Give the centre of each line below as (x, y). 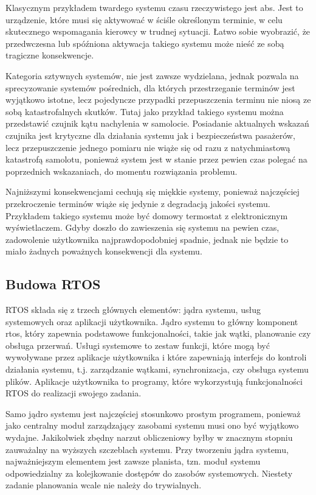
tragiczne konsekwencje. (50, 55)
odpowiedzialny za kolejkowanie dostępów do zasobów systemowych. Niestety (149, 473)
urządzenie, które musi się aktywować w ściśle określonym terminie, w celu (144, 19)
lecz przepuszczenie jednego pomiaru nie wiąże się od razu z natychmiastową (148, 147)
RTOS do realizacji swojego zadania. (74, 393)
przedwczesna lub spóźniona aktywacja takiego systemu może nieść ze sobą (145, 43)
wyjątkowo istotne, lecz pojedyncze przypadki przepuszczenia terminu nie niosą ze (158, 100)
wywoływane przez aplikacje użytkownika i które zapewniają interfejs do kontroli (156, 357)
